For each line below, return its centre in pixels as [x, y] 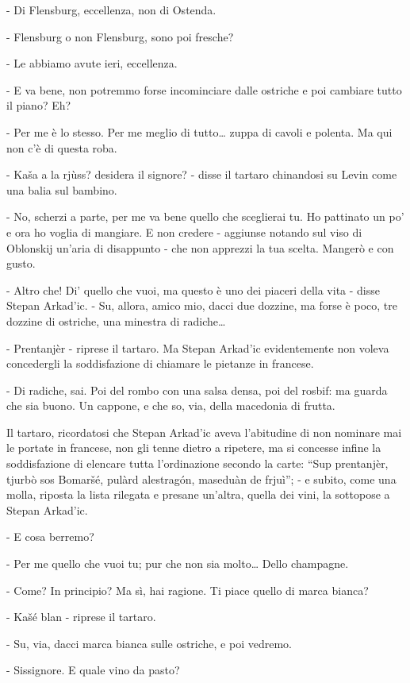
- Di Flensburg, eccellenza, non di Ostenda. [111, 10]
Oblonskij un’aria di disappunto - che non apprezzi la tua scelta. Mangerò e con [200, 247]
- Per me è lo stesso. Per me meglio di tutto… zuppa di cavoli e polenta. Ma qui [199, 131]
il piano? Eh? [39, 105]
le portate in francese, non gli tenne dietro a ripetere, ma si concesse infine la [194, 448]
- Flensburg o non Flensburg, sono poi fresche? [120, 36]
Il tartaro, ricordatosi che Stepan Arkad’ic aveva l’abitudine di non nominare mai [204, 432]
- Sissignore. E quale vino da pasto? [93, 670]
